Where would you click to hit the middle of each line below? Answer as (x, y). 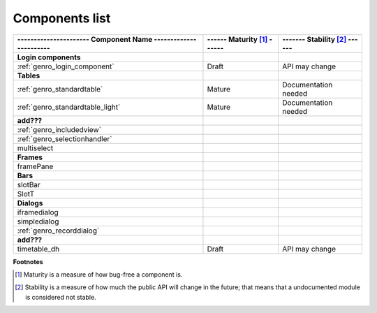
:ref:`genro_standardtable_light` (69, 107)
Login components (49, 57)
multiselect (35, 148)
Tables (29, 75)
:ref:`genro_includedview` (59, 129)
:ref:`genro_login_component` (66, 66)
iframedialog (38, 212)
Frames (30, 157)
